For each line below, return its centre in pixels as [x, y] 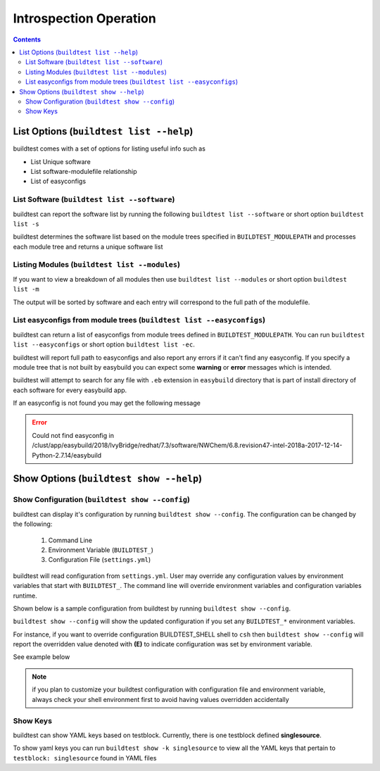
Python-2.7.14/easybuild [67, 455]
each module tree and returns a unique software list [88, 246]
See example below [42, 657]
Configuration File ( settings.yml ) [100, 560]
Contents [27, 39]
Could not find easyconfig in [73, 435]
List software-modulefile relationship [84, 171]
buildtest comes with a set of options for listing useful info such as [109, 149]
